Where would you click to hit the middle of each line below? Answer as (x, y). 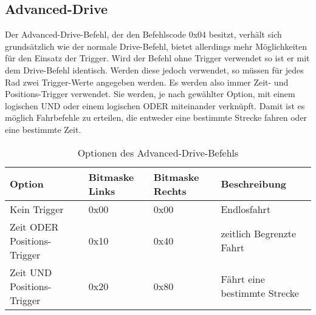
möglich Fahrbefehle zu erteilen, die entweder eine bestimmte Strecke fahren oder (156, 117)
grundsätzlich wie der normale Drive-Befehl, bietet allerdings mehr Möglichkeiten (156, 46)
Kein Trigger (37, 209)
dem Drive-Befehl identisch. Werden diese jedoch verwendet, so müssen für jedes (154, 69)
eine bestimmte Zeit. (43, 129)
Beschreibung (254, 184)
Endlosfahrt (246, 209)
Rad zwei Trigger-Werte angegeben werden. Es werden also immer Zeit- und (147, 82)
